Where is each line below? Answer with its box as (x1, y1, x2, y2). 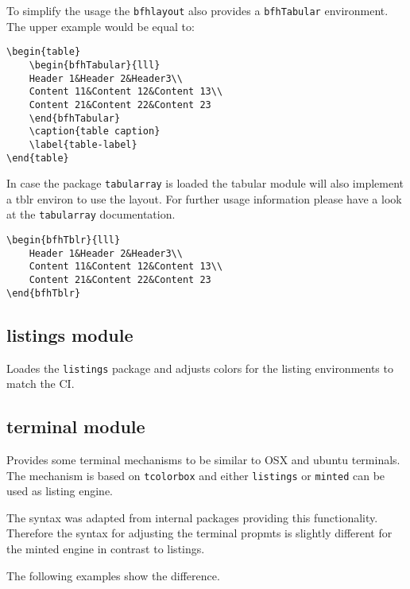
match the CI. (6, 375, 75, 392)
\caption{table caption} (29, 126, 161, 138)
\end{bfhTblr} (6, 287, 81, 299)
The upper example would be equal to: (6, 17, 195, 34)
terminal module (6, 414, 145, 439)
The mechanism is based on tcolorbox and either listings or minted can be (6, 467, 385, 483)
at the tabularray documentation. (6, 206, 176, 223)
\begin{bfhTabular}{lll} (29, 59, 161, 71)
